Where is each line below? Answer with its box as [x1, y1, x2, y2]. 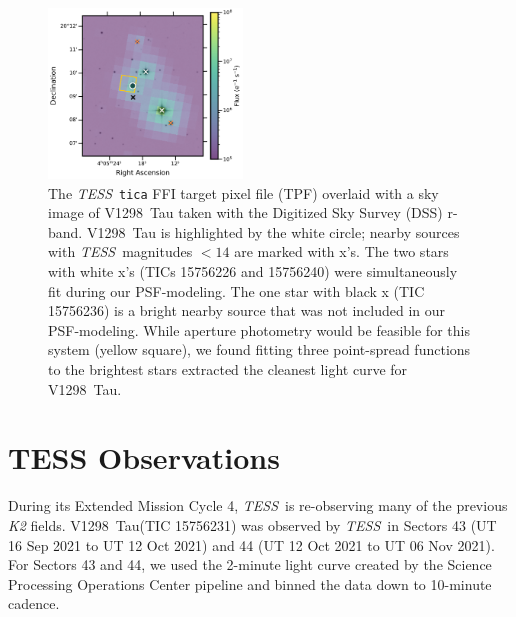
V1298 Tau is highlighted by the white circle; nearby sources [86, 221, 460, 242]
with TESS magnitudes [48, 241, 193, 262]
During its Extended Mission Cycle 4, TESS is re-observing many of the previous [8, 495, 508, 516]
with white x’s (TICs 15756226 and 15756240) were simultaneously [48, 261, 458, 282]
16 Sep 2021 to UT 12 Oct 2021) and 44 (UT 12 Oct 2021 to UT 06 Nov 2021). [8, 534, 495, 555]
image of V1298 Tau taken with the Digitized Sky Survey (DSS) [48, 202, 443, 223]
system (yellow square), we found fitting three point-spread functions [48, 339, 471, 360]
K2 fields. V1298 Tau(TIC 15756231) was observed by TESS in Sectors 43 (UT [8, 514, 497, 535]
